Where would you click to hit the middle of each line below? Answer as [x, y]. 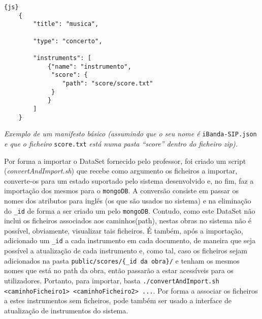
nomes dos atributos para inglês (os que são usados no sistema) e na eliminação [128, 200]
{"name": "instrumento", [89, 66]
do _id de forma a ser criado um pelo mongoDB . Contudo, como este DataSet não [130, 210]
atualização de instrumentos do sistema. [66, 310]
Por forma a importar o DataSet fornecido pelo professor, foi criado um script [125, 161]
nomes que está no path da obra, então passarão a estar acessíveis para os [119, 270]
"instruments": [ [62, 58]
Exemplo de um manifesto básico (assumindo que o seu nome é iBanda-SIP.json [130, 134]
